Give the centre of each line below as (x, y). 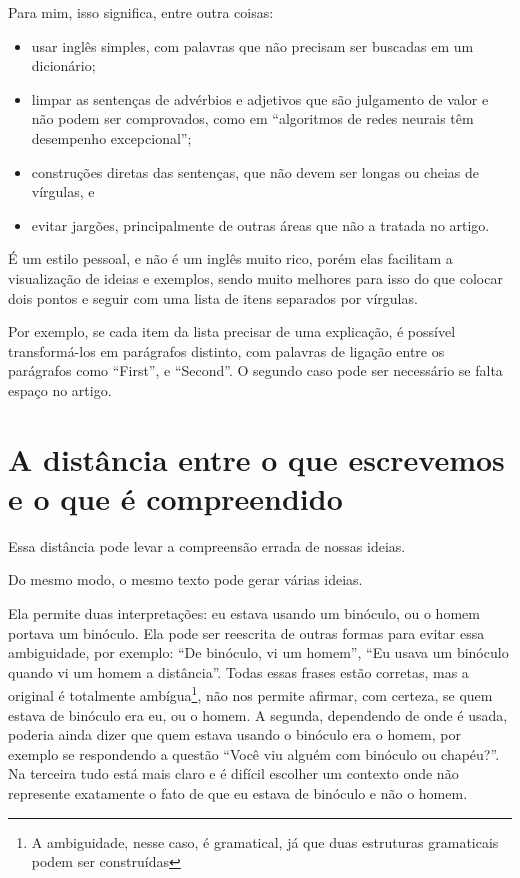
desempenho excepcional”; (111, 137)
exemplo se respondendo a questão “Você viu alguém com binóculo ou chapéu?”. (254, 753)
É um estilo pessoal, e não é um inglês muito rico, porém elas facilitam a (230, 258)
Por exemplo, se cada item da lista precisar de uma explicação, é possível (232, 331)
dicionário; (63, 65)
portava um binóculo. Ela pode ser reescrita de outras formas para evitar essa (246, 632)
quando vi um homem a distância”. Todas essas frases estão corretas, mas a (238, 671)
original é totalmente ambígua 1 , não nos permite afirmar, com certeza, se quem (250, 694)
